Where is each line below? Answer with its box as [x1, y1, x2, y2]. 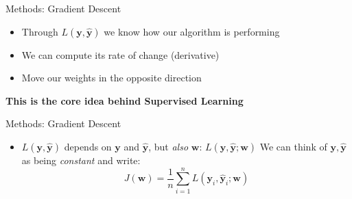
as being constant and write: [21, 152, 141, 167]
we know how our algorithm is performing [104, 24, 280, 38]
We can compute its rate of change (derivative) [21, 47, 220, 62]
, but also [148, 139, 189, 153]
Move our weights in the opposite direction [21, 70, 202, 85]
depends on [64, 139, 112, 153]
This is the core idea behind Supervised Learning [5, 93, 244, 107]
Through [21, 24, 58, 38]
